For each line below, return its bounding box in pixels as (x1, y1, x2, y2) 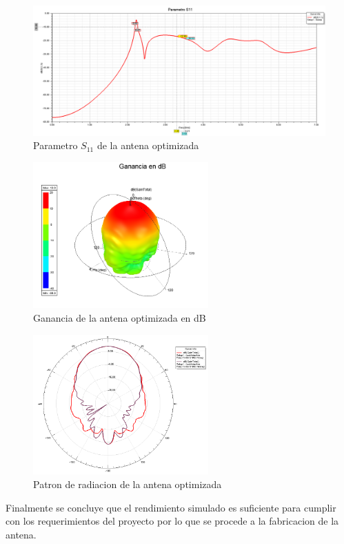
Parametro (33, 138, 78, 153)
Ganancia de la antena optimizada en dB (33, 311, 206, 325)
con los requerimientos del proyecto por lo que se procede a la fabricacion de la (6, 514, 339, 528)
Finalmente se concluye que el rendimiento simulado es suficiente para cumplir (6, 500, 336, 514)
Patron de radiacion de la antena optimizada (33, 477, 222, 492)
